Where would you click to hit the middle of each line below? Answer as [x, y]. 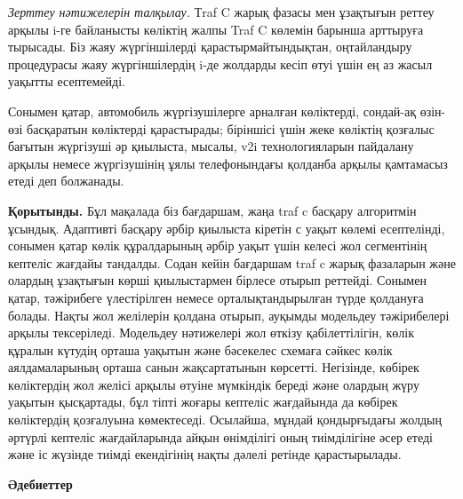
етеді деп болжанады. [66, 181]
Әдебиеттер [40, 483]
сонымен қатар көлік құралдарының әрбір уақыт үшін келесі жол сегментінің [218, 246]
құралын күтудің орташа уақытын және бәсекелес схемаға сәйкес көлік [200, 349]
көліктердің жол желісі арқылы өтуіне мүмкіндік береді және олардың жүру [214, 384]
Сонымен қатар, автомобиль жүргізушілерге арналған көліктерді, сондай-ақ [212, 111]
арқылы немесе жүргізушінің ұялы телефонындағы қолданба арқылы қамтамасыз [228, 163]
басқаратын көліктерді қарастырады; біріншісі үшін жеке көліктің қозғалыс [231, 128]
